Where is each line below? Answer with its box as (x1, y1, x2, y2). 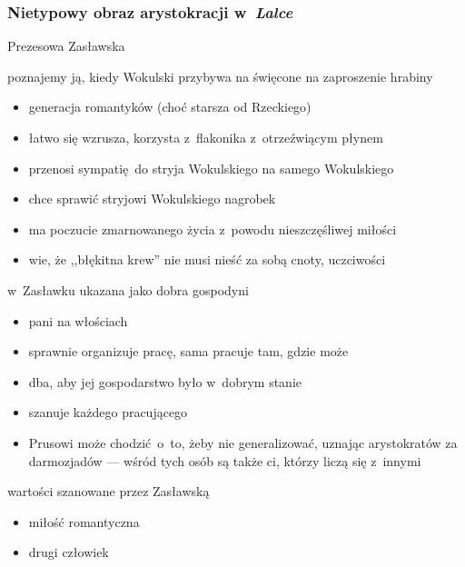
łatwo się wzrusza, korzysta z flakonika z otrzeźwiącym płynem (28, 128, 383, 146)
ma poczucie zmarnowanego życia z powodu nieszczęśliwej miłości (28, 219, 397, 238)
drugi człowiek (28, 542, 109, 562)
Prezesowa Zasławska (7, 36, 125, 55)
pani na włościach (28, 311, 128, 330)
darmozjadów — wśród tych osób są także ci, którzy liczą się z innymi (28, 451, 421, 470)
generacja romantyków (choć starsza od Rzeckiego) (28, 97, 312, 116)
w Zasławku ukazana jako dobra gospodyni (7, 280, 249, 299)
